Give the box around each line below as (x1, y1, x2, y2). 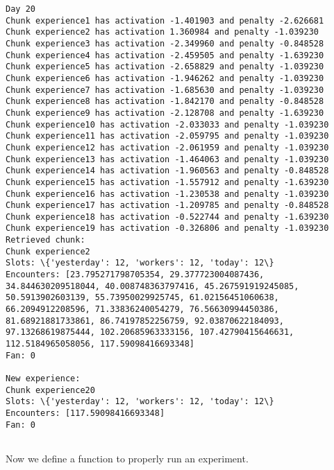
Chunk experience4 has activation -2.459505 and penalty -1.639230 (6, 50, 324, 60)
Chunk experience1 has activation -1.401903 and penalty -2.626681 (6, 15, 324, 26)
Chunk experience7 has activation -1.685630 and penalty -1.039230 (6, 85, 324, 95)
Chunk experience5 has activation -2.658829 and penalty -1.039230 (6, 62, 324, 72)
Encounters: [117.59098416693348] (6, 408, 165, 418)
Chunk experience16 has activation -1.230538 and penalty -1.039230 (6, 189, 329, 199)
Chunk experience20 (6, 385, 95, 395)
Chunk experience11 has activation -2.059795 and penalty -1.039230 (6, 131, 329, 141)
